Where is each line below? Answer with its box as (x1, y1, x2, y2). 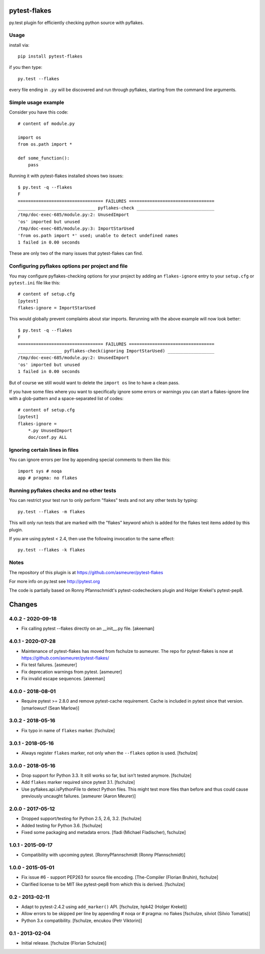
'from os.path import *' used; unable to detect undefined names (18, 233, 179, 238)
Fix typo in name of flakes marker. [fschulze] (21, 727, 115, 733)
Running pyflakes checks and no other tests (9, 487, 116, 494)
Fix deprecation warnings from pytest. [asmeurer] (21, 669, 122, 675)
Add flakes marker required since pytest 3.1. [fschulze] (21, 779, 135, 785)
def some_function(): (18, 155, 70, 161)
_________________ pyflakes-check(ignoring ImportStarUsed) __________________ (18, 348, 214, 354)
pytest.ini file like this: (9, 279, 61, 285)
